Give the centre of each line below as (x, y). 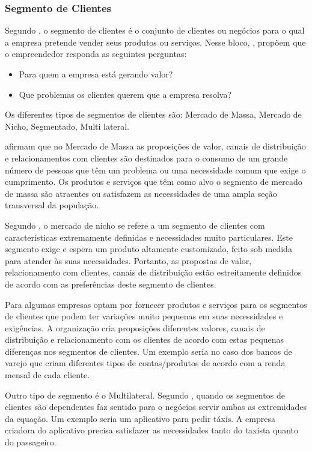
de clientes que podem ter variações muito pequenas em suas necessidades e (144, 316)
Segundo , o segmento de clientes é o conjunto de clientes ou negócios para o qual (155, 30)
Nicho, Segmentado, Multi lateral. (67, 126)
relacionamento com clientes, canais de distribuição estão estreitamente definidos (153, 272)
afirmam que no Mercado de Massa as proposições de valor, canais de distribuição (155, 146)
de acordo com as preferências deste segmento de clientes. (111, 284)
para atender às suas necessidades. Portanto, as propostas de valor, (128, 260)
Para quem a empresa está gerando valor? (96, 74)
